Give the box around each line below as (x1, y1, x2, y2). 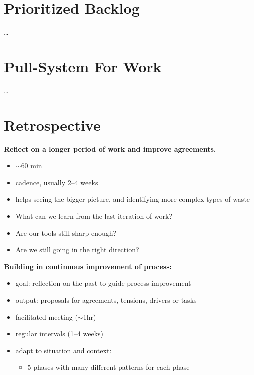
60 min (21, 160, 42, 171)
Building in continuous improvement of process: (4, 261, 172, 271)
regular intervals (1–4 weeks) (15, 328, 104, 339)
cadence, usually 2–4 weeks (15, 177, 98, 187)
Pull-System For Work (4, 56, 162, 76)
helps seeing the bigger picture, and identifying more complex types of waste (15, 194, 250, 204)
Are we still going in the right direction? (15, 244, 139, 255)
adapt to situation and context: (15, 345, 112, 355)
